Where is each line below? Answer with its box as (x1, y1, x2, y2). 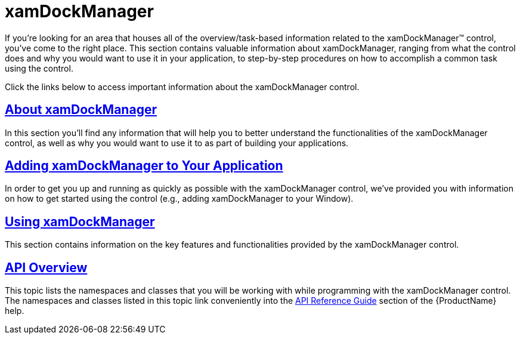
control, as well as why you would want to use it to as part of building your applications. (5, 137, 349, 148)
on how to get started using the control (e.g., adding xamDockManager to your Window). (5, 193, 354, 204)
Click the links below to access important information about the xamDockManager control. (5, 81, 360, 92)
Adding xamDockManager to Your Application (5, 158, 283, 174)
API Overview (5, 260, 88, 275)
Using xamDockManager (5, 214, 155, 229)
